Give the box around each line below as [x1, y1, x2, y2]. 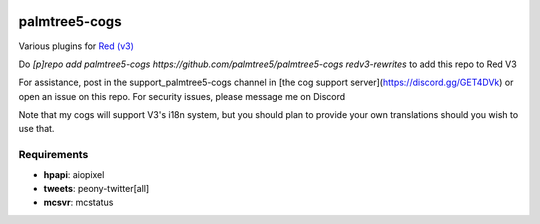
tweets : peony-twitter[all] [43, 183, 150, 194]
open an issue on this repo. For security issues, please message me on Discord [18, 90, 346, 102]
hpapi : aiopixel [43, 168, 105, 180]
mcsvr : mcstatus [43, 196, 114, 209]
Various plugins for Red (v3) [18, 40, 135, 52]
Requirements [18, 148, 89, 162]
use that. [18, 123, 55, 135]
